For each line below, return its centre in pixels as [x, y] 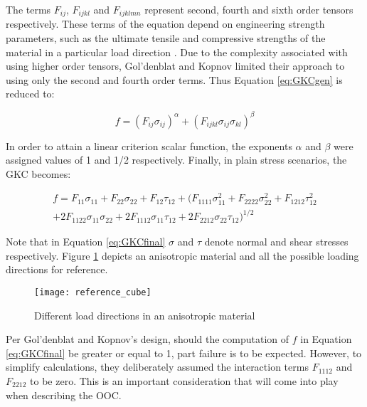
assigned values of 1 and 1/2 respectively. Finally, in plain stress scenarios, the [176, 160]
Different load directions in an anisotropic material [145, 315]
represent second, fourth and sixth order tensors [249, 9]
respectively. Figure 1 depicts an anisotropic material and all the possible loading [182, 255]
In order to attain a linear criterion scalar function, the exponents [149, 146]
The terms [28, 9]
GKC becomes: [38, 173]
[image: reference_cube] [93, 292]
